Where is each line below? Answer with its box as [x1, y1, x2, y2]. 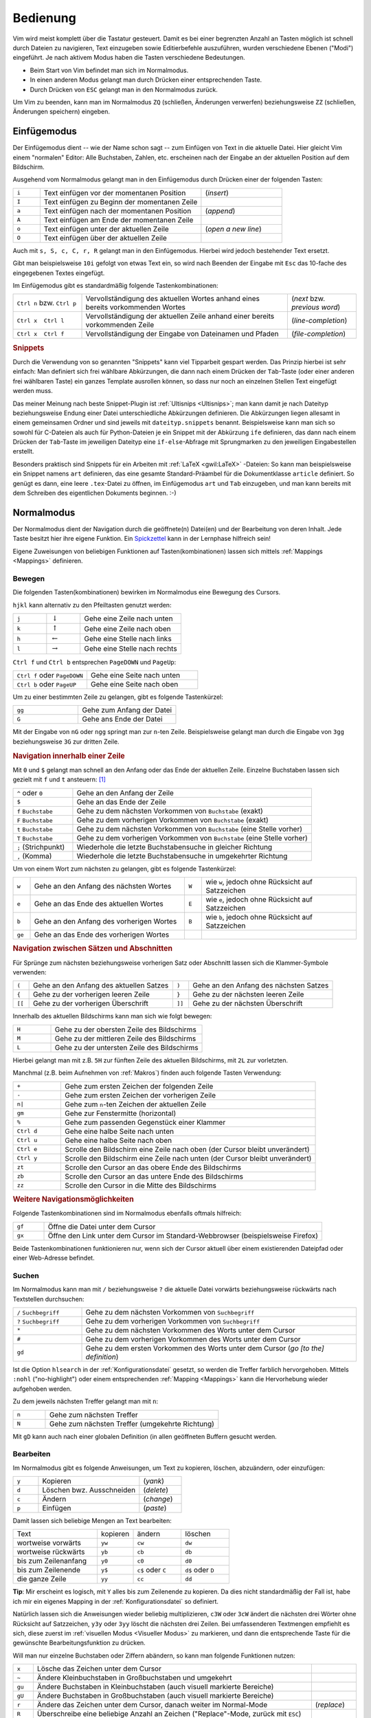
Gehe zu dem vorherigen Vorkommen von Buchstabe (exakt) [76, 815, 269, 825]
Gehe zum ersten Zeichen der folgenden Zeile [64, 1081, 214, 1091]
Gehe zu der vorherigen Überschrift [32, 999, 149, 1008]
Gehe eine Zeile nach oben [84, 624, 171, 634]
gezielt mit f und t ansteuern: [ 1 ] [12, 775, 106, 783]
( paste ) [143, 1504, 167, 1513]
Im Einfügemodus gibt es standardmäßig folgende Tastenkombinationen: [12, 281, 219, 289]
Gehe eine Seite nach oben [90, 680, 179, 689]
